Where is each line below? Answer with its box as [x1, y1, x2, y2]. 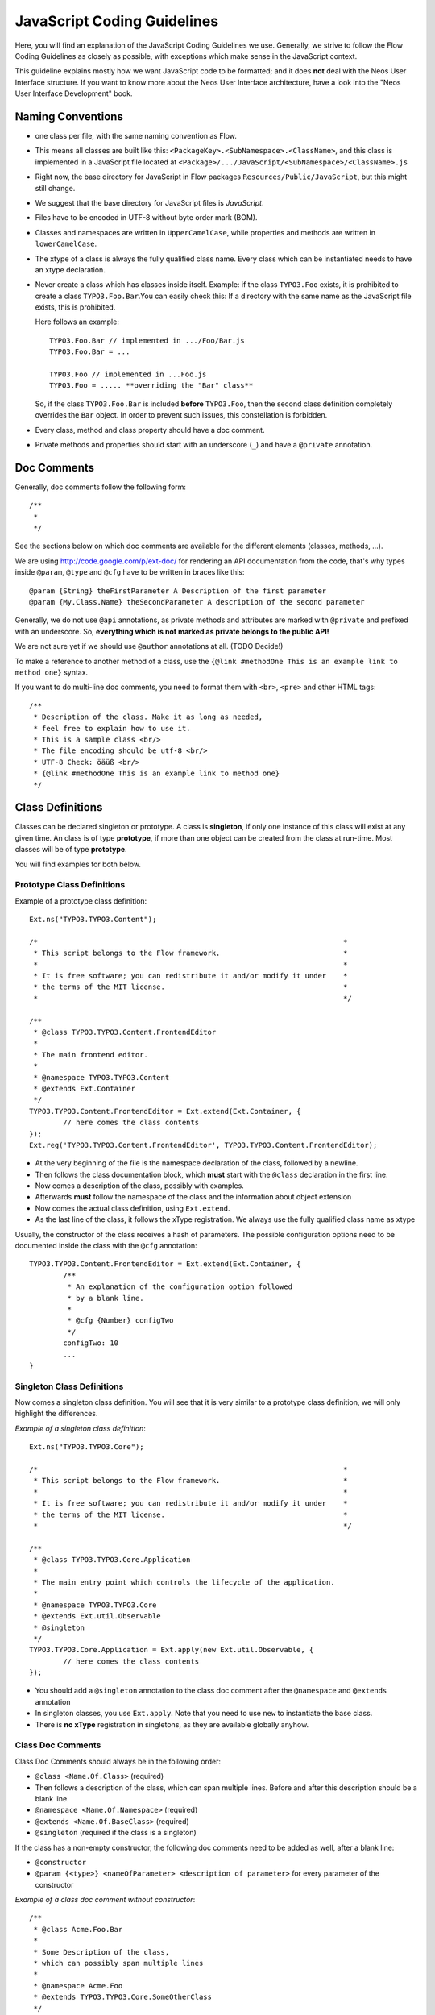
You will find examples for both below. [14, 859, 141, 869]
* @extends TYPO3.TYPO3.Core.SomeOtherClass [33, 1992, 213, 2002]
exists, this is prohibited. [35, 302, 116, 312]
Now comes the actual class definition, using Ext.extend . [35, 1203, 230, 1213]
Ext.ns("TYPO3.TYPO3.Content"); [29, 915, 157, 924]
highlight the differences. [14, 1409, 98, 1419]
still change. [35, 183, 76, 193]
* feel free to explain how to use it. [33, 724, 191, 733]
